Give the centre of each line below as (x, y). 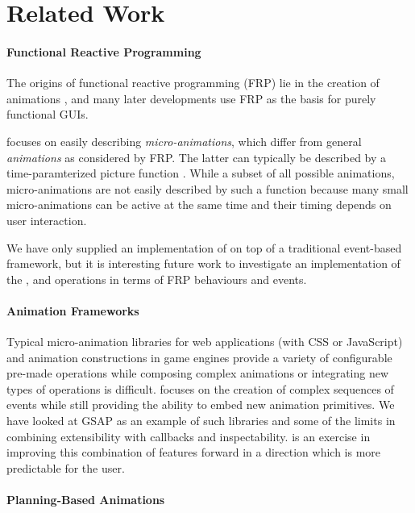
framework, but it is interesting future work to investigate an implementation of (203, 263)
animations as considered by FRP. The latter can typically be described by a (197, 157)
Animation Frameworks (73, 310)
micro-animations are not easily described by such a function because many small (207, 188)
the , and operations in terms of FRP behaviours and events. (157, 279)
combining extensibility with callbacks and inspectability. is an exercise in (189, 436)
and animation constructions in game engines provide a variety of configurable (199, 357)
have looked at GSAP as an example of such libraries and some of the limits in (201, 421)
